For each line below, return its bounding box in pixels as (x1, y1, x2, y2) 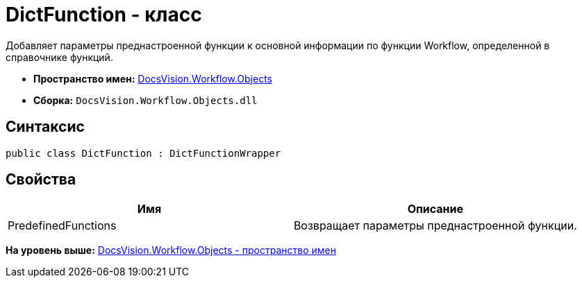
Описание (407, 202, 464, 216)
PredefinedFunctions (8, 218, 117, 233)
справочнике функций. (6, 51, 113, 63)
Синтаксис (6, 118, 85, 136)
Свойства (6, 171, 76, 189)
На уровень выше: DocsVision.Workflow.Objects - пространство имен (6, 244, 336, 257)
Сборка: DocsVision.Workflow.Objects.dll (33, 94, 258, 106)
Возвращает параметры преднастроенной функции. (293, 218, 577, 233)
